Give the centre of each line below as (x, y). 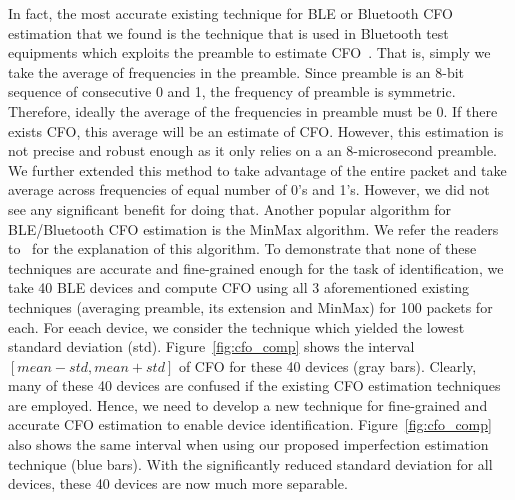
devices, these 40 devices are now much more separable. (178, 483)
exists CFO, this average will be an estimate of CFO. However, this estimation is (256, 130)
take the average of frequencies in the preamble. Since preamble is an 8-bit (236, 71)
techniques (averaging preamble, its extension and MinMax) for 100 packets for (250, 306)
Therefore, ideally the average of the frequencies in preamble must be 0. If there (253, 110)
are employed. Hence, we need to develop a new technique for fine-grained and (248, 404)
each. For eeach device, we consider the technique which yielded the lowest (236, 326)
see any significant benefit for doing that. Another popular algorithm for (229, 208)
